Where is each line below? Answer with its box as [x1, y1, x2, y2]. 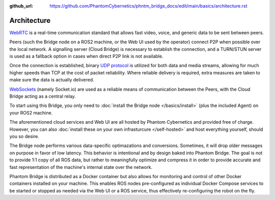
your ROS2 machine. [9, 109, 53, 116]
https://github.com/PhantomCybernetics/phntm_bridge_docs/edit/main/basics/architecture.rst [49, 3, 248, 9]
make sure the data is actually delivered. [9, 77, 94, 83]
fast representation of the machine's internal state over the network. [9, 164, 153, 170]
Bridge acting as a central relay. [9, 93, 76, 99]
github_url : [9, 3, 33, 9]
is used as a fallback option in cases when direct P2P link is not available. [9, 53, 163, 60]
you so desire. [9, 133, 39, 139]
